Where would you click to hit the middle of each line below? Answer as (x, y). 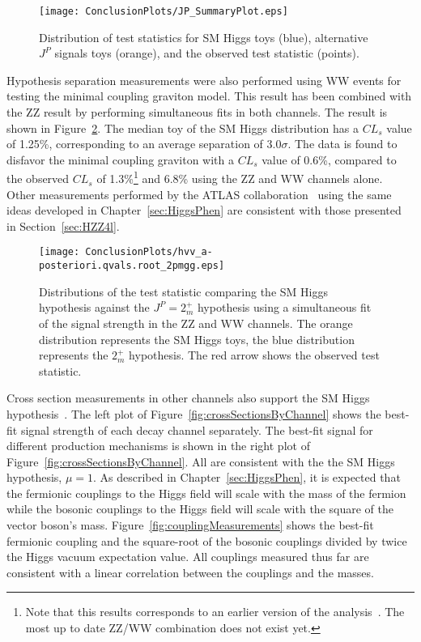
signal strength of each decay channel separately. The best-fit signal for (197, 429)
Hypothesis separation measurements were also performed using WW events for (204, 80)
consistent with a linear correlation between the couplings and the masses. (190, 572)
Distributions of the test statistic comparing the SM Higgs (183, 291)
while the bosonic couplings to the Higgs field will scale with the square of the (200, 509)
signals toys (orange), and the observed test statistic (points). (207, 53)
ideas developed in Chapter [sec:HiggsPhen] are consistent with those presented (204, 210)
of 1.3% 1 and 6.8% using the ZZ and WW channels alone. (240, 177)
